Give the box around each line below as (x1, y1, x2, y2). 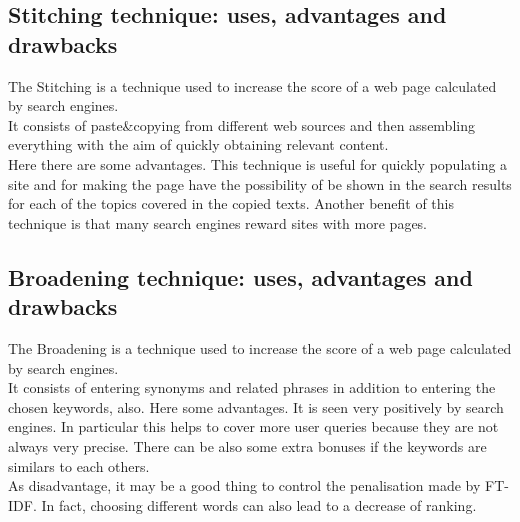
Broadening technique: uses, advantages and (8, 261, 473, 292)
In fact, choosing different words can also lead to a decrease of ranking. (41, 494, 477, 515)
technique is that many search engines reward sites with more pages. (8, 212, 428, 233)
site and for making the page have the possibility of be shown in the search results (8, 173, 512, 194)
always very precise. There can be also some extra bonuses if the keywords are (8, 435, 487, 456)
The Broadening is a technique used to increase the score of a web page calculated (8, 337, 512, 358)
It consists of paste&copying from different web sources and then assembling (8, 114, 475, 135)
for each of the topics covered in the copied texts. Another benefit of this (8, 193, 454, 214)
